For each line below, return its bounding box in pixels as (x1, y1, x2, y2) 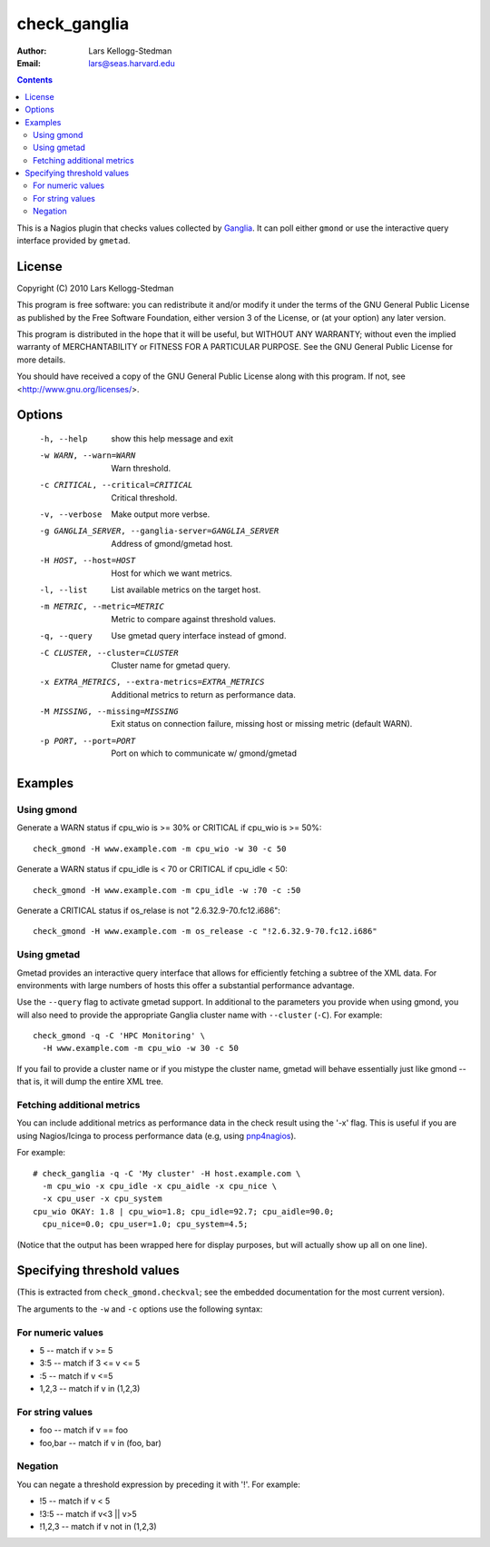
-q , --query (39, 631, 93, 641)
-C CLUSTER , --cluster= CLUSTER (39, 648, 179, 658)
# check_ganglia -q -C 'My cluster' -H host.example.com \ (33, 1168, 301, 1178)
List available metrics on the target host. (111, 584, 261, 595)
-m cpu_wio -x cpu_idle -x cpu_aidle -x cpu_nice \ (42, 1181, 277, 1191)
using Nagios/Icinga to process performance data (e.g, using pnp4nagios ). (16, 1130, 297, 1141)
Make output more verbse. (111, 509, 211, 520)
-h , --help (39, 434, 88, 444)
